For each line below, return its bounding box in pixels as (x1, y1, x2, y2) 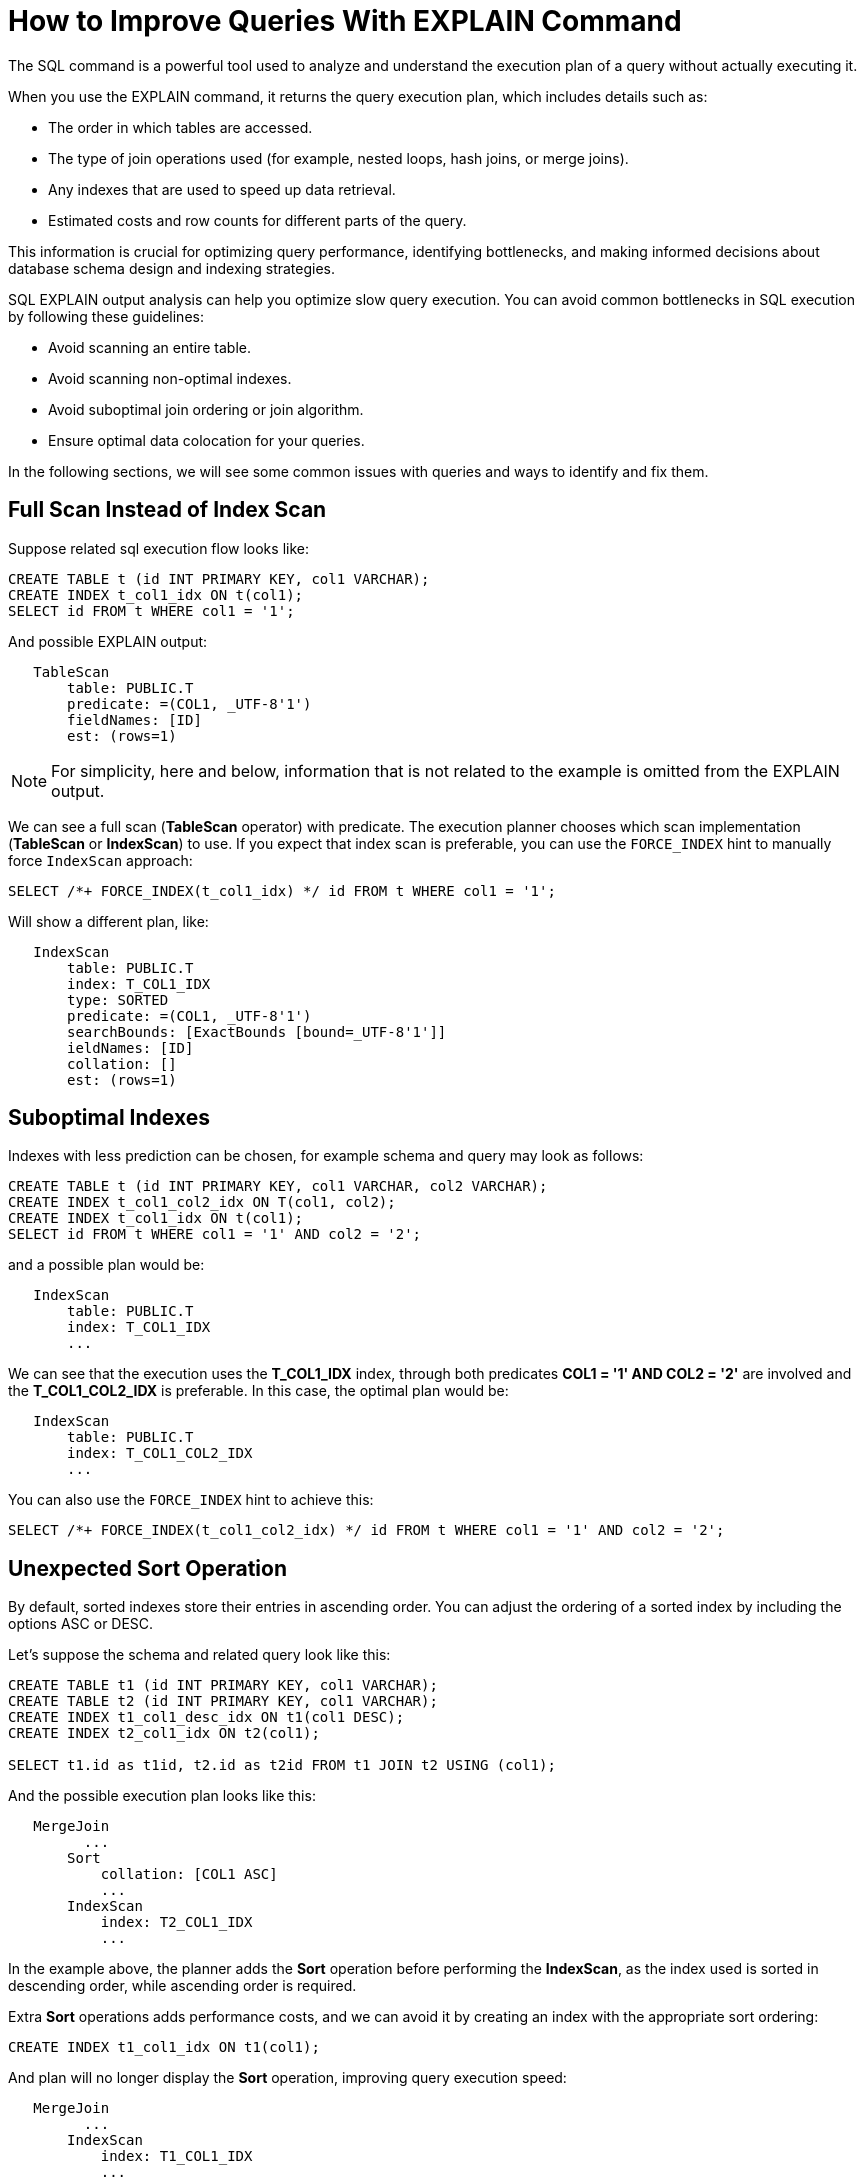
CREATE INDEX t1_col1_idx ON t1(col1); (8, 2039, 320, 2056)
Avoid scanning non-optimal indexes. (48, 369, 292, 387)
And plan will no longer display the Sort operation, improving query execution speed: (8, 2069, 567, 2087)
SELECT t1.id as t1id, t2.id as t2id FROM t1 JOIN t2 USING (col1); (8, 1757, 556, 1774)
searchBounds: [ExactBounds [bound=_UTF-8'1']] (67, 1023, 447, 1040)
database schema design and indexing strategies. (8, 259, 336, 277)
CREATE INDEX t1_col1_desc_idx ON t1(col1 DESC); (8, 1709, 405, 1726)
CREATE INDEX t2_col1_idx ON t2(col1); (8, 1725, 320, 1742)
